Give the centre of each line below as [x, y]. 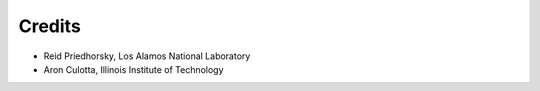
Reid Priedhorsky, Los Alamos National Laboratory [147, 56]
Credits [50, 26]
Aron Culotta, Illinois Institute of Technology [133, 69]
